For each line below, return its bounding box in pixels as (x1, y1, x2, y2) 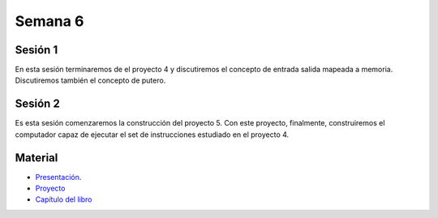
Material (15, 151, 58, 165)
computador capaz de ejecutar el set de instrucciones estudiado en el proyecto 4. (15, 130, 290, 139)
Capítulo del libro (35, 194, 92, 204)
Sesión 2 (15, 97, 60, 111)
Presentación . (35, 172, 82, 182)
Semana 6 (15, 12, 84, 30)
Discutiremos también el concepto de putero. (15, 75, 166, 85)
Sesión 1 (15, 43, 58, 57)
